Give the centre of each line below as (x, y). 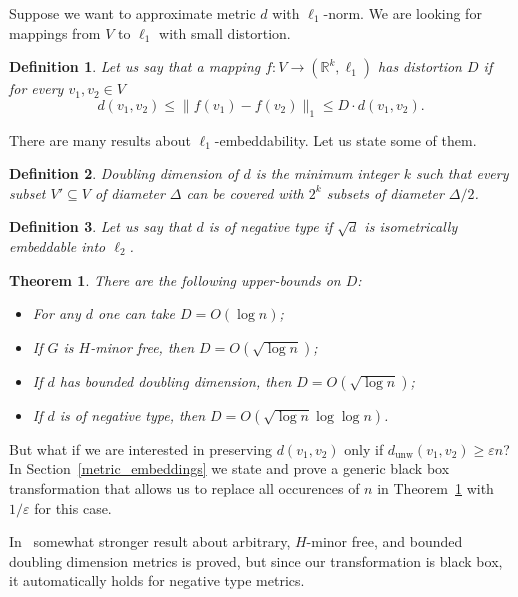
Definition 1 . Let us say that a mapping (135, 66)
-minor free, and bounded (384, 541)
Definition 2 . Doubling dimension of (124, 173)
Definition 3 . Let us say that (100, 226)
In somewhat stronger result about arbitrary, (150, 541)
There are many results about (100, 139)
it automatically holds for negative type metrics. (157, 580)
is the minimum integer (327, 173)
